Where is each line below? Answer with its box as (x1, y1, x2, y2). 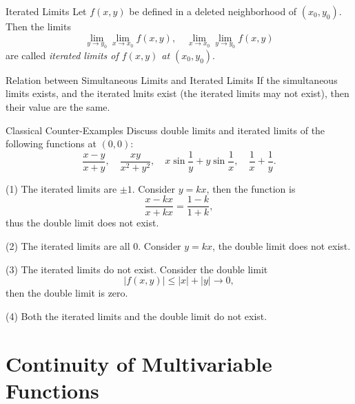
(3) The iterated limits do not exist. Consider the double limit (6, 262, 268, 276)
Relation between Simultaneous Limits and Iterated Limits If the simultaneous (6, 72, 338, 87)
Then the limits (6, 19, 71, 33)
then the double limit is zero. (6, 286, 128, 300)
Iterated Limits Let (6, 4, 87, 18)
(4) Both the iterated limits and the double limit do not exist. (6, 308, 267, 323)
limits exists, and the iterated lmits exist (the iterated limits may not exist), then (6, 86, 349, 100)
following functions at (6, 136, 97, 151)
